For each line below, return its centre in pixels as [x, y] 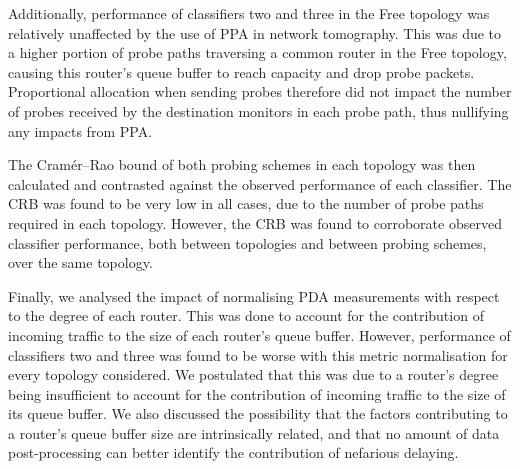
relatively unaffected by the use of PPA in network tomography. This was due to [255, 32]
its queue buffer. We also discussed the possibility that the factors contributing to [258, 413]
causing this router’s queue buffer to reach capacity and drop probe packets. [241, 71]
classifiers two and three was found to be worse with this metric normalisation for [258, 354]
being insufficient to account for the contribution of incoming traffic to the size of [257, 393]
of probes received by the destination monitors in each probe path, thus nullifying [258, 110]
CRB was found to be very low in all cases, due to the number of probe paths [246, 203]
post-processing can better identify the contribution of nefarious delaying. [233, 452]
